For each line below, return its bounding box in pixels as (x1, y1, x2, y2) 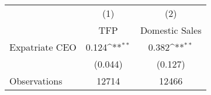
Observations (9, 74, 63, 87)
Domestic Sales (140, 23, 202, 37)
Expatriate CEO (9, 40, 77, 54)
